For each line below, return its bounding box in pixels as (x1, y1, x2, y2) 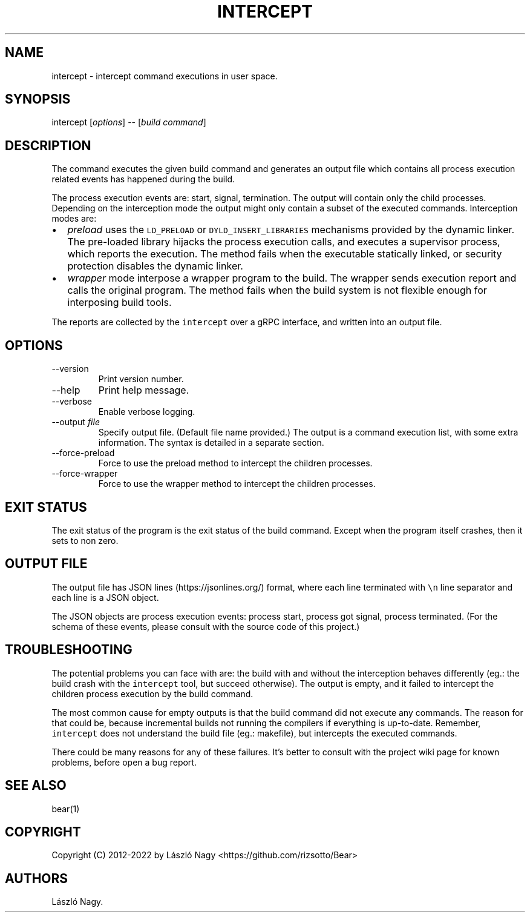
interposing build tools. (67, 296, 172, 309)
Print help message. (98, 384, 189, 397)
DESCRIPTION (5, 137, 91, 153)
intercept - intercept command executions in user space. (51, 70, 278, 81)
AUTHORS (5, 870, 68, 886)
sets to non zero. (51, 535, 119, 546)
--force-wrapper (51, 468, 118, 479)
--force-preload (51, 448, 115, 458)
